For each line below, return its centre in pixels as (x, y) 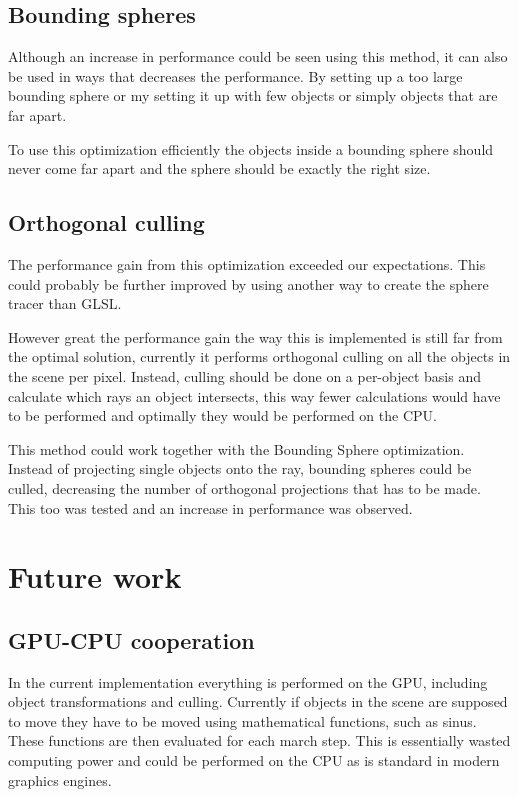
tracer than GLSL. (65, 303)
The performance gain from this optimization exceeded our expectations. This (247, 263)
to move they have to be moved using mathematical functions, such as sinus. (242, 720)
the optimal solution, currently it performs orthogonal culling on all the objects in (259, 356)
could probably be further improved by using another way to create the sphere (248, 283)
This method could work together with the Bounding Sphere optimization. (236, 448)
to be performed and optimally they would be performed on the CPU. (222, 415)
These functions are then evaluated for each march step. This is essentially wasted (259, 740)
